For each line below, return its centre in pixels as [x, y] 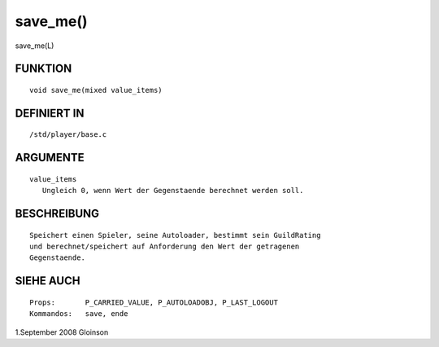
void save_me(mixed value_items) [96, 90]
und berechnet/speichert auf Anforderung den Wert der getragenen [165, 246]
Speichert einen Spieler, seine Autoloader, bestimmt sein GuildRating [175, 235]
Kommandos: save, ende [79, 314]
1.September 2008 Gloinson [62, 332]
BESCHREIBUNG [57, 213]
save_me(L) [35, 46]
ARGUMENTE [50, 158]
